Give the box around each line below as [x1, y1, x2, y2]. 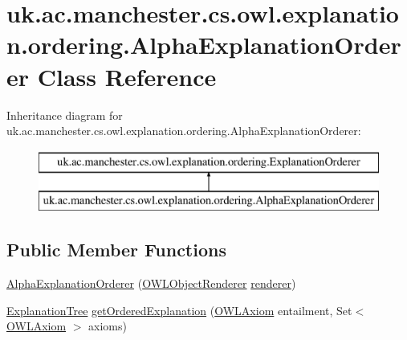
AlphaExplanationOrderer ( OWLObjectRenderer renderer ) [6, 275, 296, 292]
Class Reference [37, 59, 217, 92]
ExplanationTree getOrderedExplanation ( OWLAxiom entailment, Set [6, 301, 352, 318]
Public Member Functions [6, 237, 226, 262]
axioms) [88, 317, 127, 334]
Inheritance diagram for [6, 106, 123, 123]
